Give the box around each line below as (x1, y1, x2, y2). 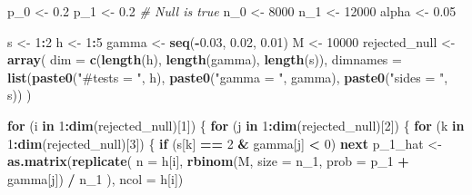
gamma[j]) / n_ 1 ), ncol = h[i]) (7, 169, 184, 188)
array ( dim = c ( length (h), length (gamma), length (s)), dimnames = (7, 50, 402, 69)
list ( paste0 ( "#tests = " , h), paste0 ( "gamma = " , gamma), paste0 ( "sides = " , (7, 67, 448, 86)
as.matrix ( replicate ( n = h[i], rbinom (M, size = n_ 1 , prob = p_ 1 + (7, 151, 409, 171)
